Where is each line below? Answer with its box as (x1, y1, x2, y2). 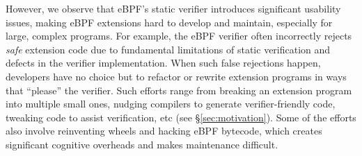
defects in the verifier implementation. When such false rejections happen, (6, 55, 321, 70)
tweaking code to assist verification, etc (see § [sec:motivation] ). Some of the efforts (6, 110, 356, 124)
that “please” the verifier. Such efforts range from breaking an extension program (6, 83, 352, 97)
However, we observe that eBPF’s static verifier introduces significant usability (6, 1, 341, 15)
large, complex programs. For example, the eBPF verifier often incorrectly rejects (6, 28, 352, 43)
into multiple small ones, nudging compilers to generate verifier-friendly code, (6, 96, 336, 111)
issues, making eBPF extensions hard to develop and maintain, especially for (6, 15, 333, 29)
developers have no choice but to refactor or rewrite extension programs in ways (6, 69, 347, 83)
